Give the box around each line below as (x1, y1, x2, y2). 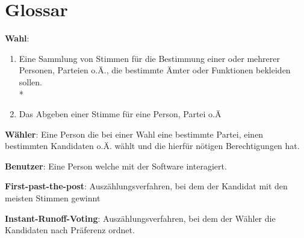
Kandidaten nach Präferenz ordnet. (5, 224, 135, 236)
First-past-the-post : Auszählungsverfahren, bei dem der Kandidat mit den (5, 180, 288, 192)
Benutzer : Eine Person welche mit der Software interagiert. (5, 159, 227, 172)
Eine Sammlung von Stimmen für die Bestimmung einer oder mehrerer (19, 52, 280, 64)
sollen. (19, 75, 42, 88)
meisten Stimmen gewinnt (5, 192, 101, 204)
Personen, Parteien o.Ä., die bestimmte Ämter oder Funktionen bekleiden (19, 64, 291, 76)
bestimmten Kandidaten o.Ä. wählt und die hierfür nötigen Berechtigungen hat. (5, 139, 300, 152)
